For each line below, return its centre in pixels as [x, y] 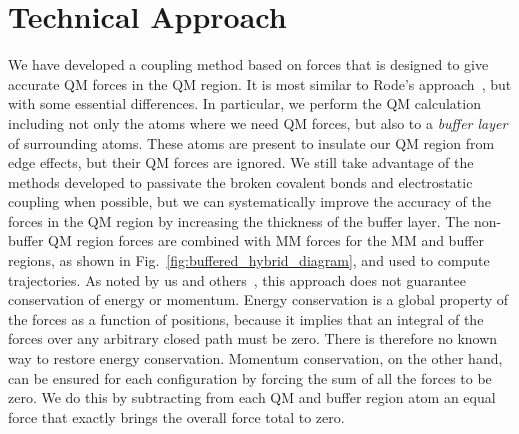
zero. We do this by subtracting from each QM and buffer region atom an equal [252, 397]
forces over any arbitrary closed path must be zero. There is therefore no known [253, 338]
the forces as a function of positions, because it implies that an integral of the [246, 318]
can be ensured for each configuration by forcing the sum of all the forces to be [250, 377]
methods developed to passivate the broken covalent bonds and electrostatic [240, 181]
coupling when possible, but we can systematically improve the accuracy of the [249, 201]
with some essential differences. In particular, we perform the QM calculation [244, 103]
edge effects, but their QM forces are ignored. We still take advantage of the [241, 162]
